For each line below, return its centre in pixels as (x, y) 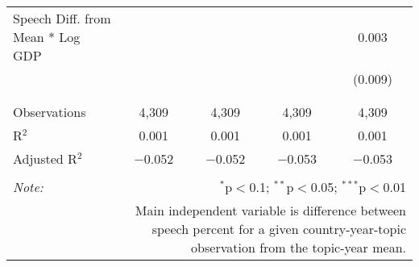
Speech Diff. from (62, 18)
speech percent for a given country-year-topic (279, 229)
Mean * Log (47, 37)
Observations (50, 112)
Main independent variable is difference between (270, 210)
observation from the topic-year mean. (299, 247)
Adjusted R (45, 159)
